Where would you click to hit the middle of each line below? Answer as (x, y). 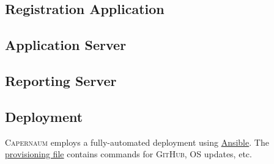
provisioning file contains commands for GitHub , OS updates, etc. (128, 154)
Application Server (66, 45)
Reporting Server (61, 80)
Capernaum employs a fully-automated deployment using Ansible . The (137, 142)
